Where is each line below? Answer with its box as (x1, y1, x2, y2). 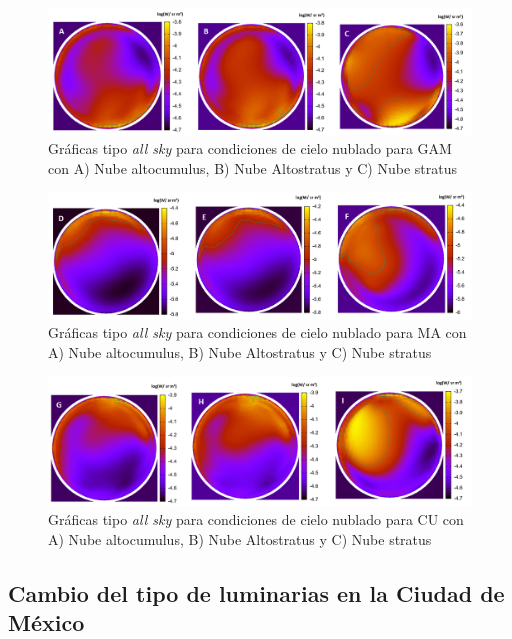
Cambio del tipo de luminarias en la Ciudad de (8, 578, 505, 609)
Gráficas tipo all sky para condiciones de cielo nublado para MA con (48, 322, 467, 343)
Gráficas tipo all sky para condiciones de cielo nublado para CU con (48, 509, 464, 530)
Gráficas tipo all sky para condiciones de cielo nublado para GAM (48, 138, 452, 159)
